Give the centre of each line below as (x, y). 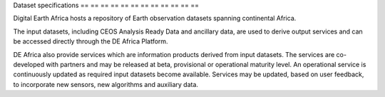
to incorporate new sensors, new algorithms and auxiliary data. (106, 84)
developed (29, 64)
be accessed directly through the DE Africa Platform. (91, 41)
